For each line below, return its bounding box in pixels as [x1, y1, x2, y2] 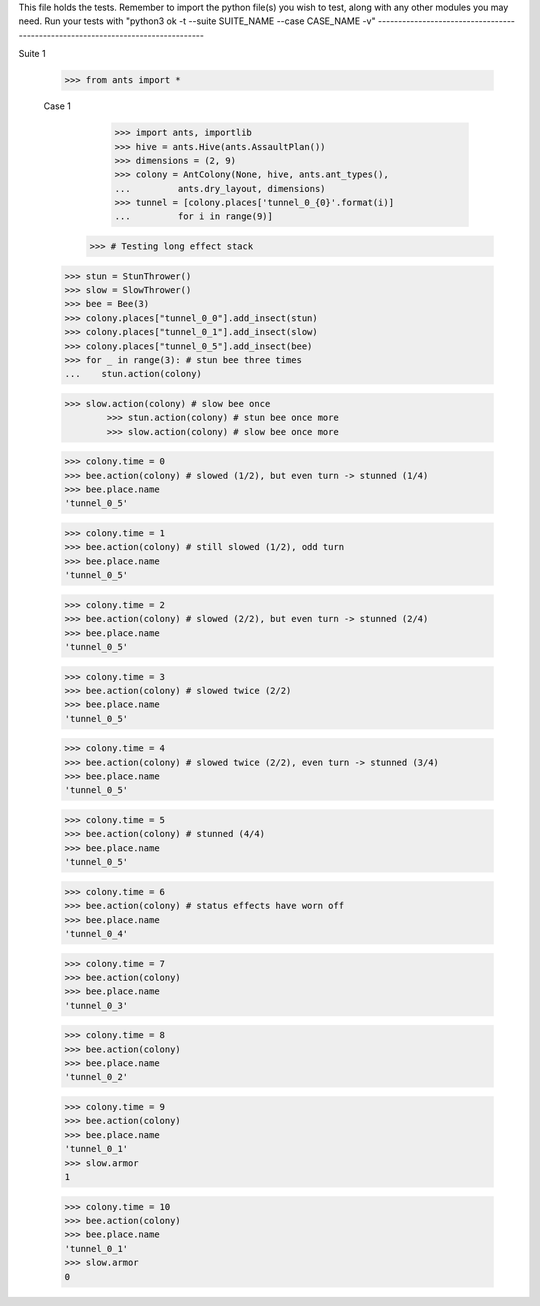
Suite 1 [18, 48, 46, 60]
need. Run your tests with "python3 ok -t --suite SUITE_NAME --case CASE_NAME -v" [18, 15, 376, 27]
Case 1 [43, 100, 72, 112]
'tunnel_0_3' [64, 1000, 129, 1011]
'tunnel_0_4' [64, 928, 129, 939]
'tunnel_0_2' [64, 1071, 129, 1083]
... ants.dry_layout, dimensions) [114, 183, 326, 194]
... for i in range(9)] [114, 211, 274, 222]
